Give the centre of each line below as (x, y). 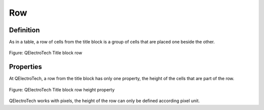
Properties (25, 67)
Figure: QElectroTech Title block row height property (62, 89)
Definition (24, 30)
